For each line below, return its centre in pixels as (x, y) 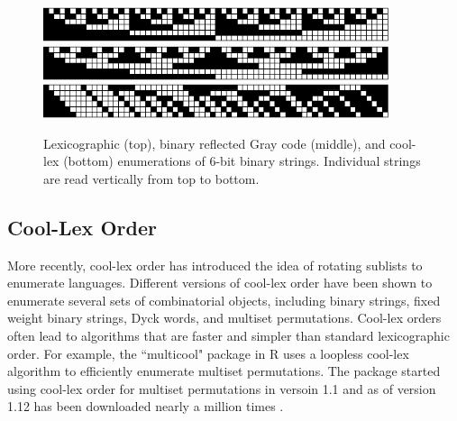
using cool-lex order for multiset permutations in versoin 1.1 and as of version (222, 388)
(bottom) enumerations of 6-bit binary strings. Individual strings (242, 161)
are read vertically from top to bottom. (151, 178)
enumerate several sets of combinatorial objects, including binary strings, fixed (224, 300)
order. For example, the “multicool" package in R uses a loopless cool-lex (208, 353)
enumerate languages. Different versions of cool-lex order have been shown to (220, 283)
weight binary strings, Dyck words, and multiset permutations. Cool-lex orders (224, 318)
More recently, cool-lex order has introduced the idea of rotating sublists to (215, 265)
